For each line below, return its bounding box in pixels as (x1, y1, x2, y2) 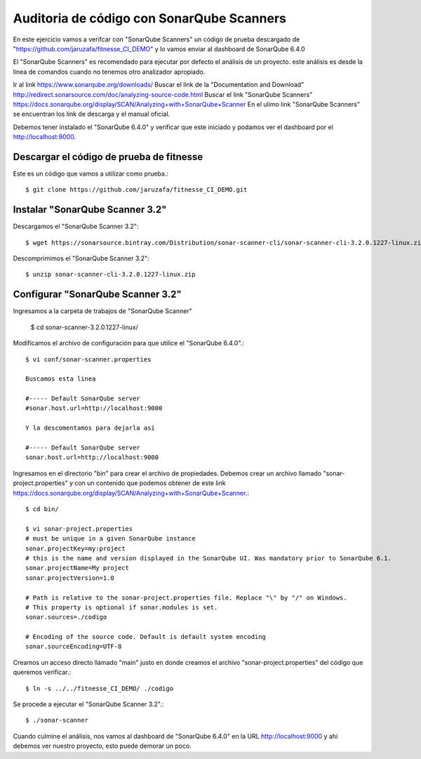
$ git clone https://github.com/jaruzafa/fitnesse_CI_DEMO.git (25, 186, 248, 194)
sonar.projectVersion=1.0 (25, 574, 115, 582)
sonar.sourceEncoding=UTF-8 (25, 642, 122, 651)
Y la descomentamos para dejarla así (25, 424, 156, 432)
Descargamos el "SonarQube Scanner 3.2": (13, 222, 139, 231)
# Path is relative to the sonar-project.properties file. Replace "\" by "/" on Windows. (25, 593, 347, 602)
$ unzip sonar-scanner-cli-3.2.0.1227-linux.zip (25, 270, 196, 279)
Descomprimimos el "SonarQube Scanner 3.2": (13, 254, 150, 263)
